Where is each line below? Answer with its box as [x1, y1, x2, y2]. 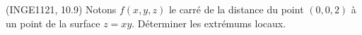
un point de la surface [6, 15, 100, 30]
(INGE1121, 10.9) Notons [6, 2, 117, 16]
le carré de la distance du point [168, 2, 304, 16]
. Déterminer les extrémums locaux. [132, 15, 286, 30]
